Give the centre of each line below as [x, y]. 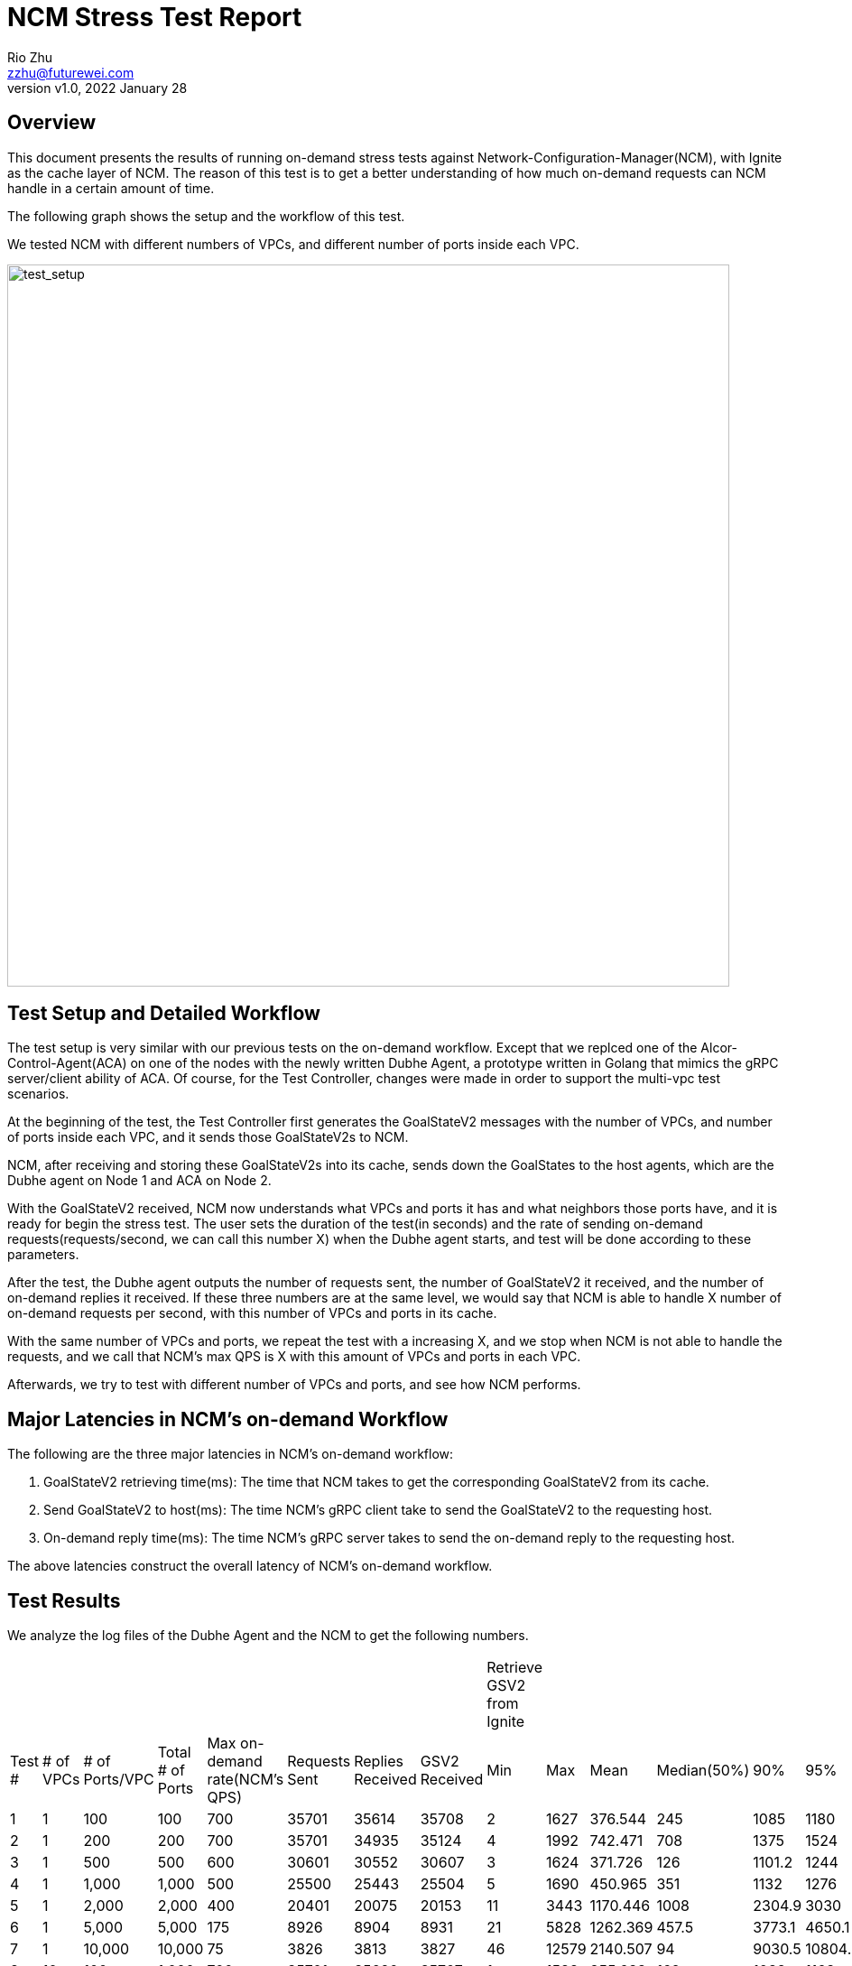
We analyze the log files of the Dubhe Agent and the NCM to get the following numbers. [268, 1636]
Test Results [64, 1600]
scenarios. [38, 1094]
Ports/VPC [119, 1780]
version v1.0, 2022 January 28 [97, 88]
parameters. [43, 1255]
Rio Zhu [30, 57]
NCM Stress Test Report [155, 17]
